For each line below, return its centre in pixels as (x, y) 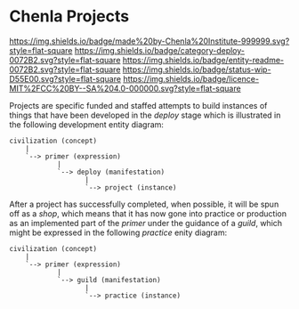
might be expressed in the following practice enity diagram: (118, 232)
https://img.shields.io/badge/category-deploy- (159, 50)
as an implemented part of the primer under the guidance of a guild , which (146, 223)
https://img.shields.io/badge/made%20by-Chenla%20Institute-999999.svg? (149, 41)
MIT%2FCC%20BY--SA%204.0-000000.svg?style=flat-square (125, 88)
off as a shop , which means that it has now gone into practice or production (148, 213)
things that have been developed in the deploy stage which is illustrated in (145, 115)
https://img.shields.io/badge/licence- (191, 78)
